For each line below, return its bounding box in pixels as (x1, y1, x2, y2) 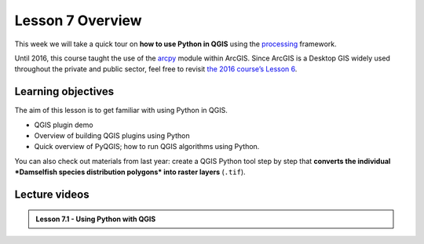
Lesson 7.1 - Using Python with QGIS (35, 214, 156, 224)
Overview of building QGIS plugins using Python (34, 131, 190, 140)
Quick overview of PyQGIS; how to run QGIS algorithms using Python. (34, 142, 260, 151)
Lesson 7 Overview (14, 12, 142, 29)
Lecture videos (14, 188, 90, 201)
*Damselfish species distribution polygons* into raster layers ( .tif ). (14, 167, 247, 177)
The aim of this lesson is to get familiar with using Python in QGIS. (14, 106, 228, 115)
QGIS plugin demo (34, 120, 93, 129)
